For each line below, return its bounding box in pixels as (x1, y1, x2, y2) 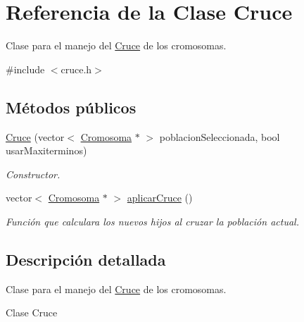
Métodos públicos (6, 96, 137, 118)
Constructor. (6, 166, 61, 181)
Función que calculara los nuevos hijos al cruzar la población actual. (6, 213, 299, 228)
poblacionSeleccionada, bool (159, 129, 280, 144)
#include (6, 61, 45, 76)
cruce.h (61, 61, 92, 76)
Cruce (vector (6, 129, 65, 144)
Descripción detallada (6, 248, 166, 270)
